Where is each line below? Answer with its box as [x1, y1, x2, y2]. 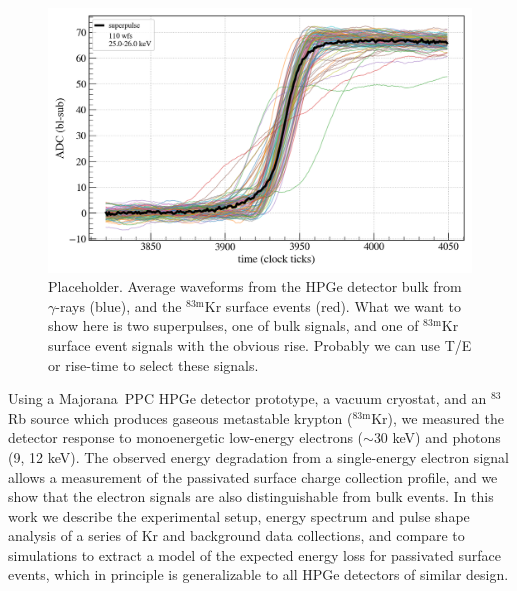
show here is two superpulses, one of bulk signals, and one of [48, 315, 419, 336]
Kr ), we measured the [371, 407, 504, 428]
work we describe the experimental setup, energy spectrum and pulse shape [8, 505, 470, 526]
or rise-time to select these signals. [48, 354, 259, 375]
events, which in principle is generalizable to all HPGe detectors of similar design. [8, 564, 509, 585]
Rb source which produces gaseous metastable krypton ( [8, 407, 353, 428]
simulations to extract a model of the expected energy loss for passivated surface [8, 544, 501, 565]
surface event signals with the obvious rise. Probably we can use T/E [48, 334, 472, 355]
